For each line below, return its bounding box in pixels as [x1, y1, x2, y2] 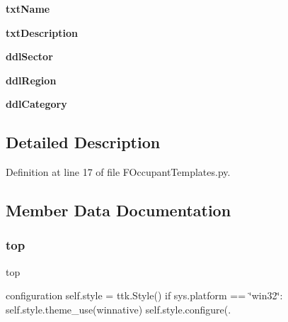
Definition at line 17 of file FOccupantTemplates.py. [6, 165, 231, 179]
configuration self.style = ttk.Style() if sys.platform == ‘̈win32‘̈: [6, 288, 283, 303]
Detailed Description [6, 131, 161, 153]
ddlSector [6, 49, 53, 64]
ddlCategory [6, 96, 67, 111]
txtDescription [6, 25, 79, 40]
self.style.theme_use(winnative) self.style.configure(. [6, 301, 231, 316]
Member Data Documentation [6, 199, 231, 221]
